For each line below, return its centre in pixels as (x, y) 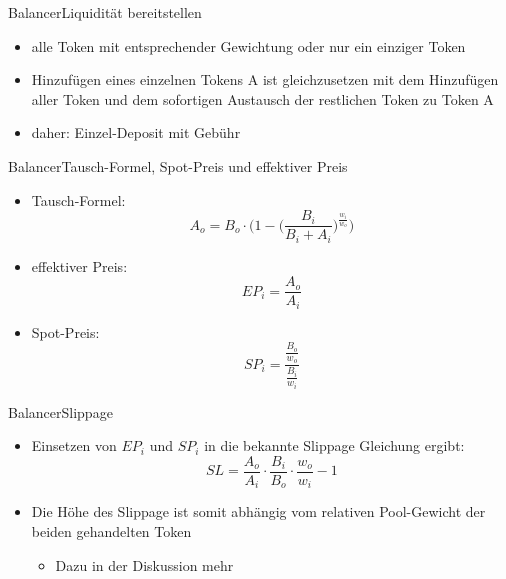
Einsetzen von (74, 445)
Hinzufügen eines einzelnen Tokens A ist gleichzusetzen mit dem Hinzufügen (265, 79)
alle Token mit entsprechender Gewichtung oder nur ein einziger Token (248, 45)
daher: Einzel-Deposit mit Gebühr (136, 132)
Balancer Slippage (60, 411)
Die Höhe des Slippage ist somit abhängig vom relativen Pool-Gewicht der (258, 511)
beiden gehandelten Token (111, 530)
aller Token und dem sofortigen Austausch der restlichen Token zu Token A (262, 98)
